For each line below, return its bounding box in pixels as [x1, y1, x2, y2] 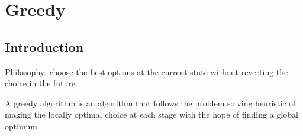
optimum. [5, 119, 40, 132]
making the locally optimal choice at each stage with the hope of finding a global [5, 108, 298, 121]
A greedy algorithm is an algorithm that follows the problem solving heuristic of [5, 96, 296, 109]
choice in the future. [5, 77, 78, 89]
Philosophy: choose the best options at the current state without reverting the [5, 65, 288, 77]
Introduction [5, 37, 84, 56]
